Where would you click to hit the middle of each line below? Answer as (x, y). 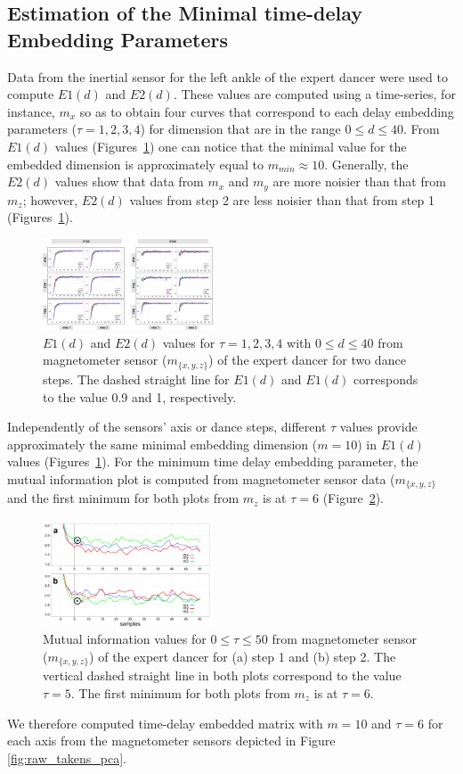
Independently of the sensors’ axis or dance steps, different (167, 427)
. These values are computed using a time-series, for (314, 94)
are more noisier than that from (359, 181)
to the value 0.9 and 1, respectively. (140, 396)
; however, (50, 199)
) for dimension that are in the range (240, 129)
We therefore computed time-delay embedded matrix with (165, 723)
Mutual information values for (125, 639)
